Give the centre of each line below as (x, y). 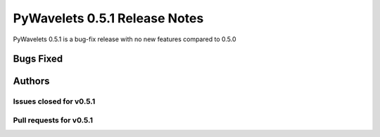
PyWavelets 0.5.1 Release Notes (108, 18)
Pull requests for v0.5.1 (53, 120)
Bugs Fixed (38, 59)
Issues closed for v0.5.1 (54, 101)
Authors (31, 81)
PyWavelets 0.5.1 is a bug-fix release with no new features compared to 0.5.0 (125, 39)
